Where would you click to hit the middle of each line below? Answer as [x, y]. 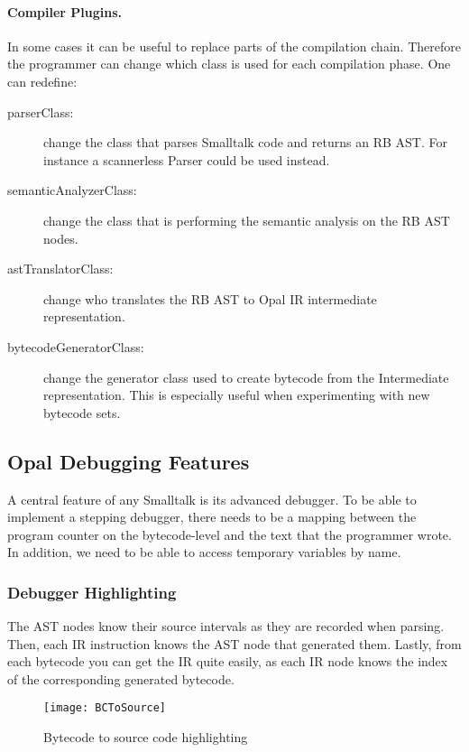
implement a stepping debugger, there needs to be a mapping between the [212, 517]
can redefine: [42, 81]
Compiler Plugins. [65, 11]
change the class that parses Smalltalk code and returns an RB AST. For [245, 142]
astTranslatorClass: [60, 269]
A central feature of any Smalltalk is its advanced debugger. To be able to [212, 499]
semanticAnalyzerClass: [72, 190]
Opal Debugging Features [129, 461]
